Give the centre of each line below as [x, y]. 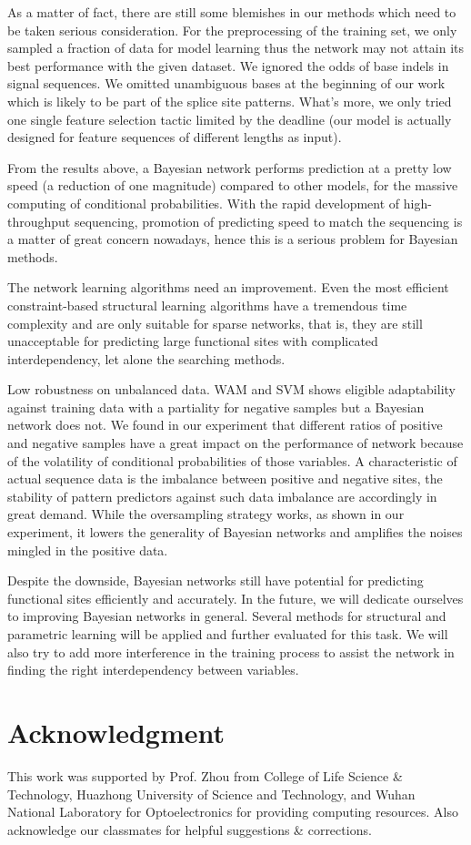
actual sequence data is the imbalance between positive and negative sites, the [225, 478]
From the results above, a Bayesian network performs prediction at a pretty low [230, 167]
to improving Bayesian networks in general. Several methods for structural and [227, 616]
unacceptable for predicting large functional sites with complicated [193, 341]
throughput [39, 221]
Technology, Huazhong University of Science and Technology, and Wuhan [211, 794]
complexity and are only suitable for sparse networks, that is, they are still [215, 323]
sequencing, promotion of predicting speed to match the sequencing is [268, 221]
